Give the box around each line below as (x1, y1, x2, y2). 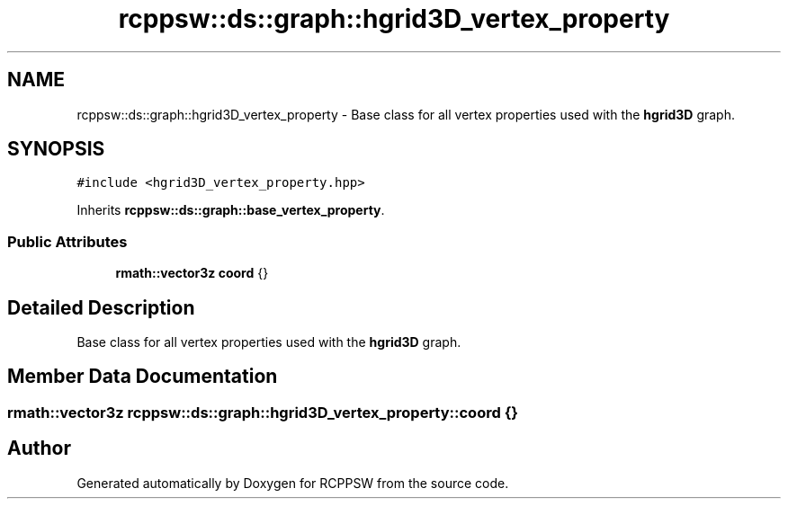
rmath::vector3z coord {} (115, 265, 269, 281)
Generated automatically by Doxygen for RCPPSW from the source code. (76, 475, 509, 491)
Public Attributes (7, 232, 128, 251)
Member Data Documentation (7, 365, 278, 388)
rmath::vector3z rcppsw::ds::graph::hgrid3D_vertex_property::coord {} (7, 403, 518, 422)
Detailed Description (7, 296, 195, 319)
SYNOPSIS (7, 138, 105, 161)
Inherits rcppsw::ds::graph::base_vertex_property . (76, 202, 385, 218)
